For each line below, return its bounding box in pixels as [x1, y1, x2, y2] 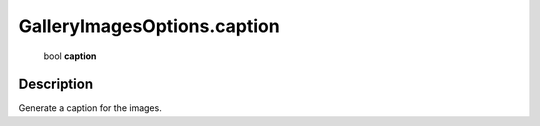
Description [18, 76, 94, 93]
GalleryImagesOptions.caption [18, 15, 280, 37]
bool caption [43, 50, 97, 62]
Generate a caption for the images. [18, 102, 162, 114]
